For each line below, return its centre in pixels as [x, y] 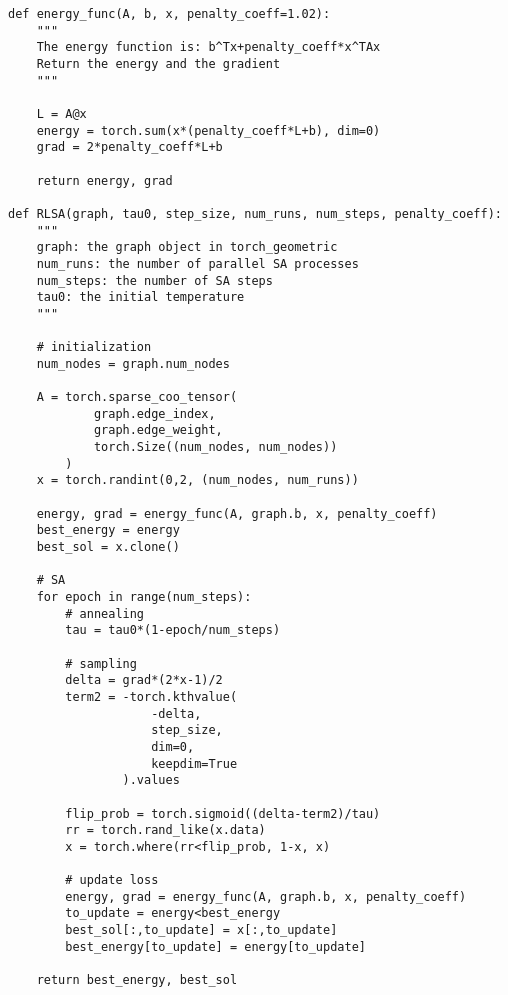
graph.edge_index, [154, 413]
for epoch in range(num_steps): [144, 596]
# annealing [105, 613]
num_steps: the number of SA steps [154, 280]
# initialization [94, 347]
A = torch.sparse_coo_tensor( [137, 397]
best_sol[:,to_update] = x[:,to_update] [201, 930]
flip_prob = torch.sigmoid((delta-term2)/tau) [223, 813]
